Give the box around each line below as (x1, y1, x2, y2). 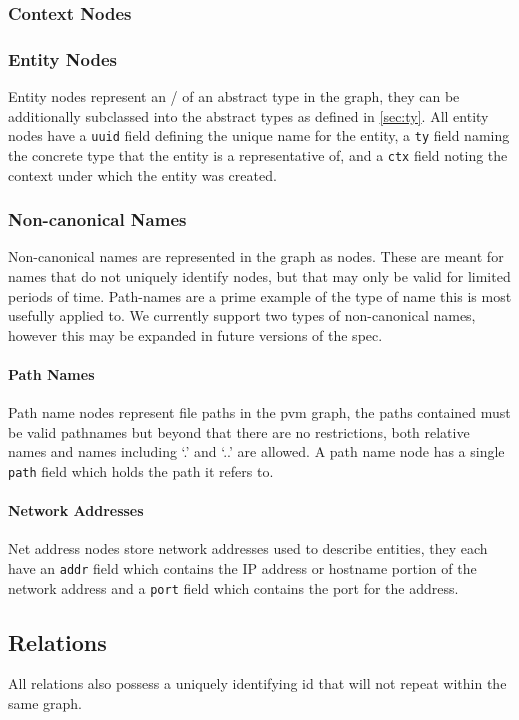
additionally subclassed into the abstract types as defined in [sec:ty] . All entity (8, 105, 489, 126)
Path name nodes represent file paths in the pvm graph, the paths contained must (8, 402, 511, 423)
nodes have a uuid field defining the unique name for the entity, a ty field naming (8, 125, 510, 146)
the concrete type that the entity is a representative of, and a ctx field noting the (8, 144, 508, 165)
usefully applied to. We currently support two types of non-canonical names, (8, 305, 476, 326)
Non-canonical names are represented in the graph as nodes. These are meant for (8, 246, 504, 267)
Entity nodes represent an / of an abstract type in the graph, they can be (8, 86, 460, 107)
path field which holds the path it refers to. (8, 460, 274, 481)
